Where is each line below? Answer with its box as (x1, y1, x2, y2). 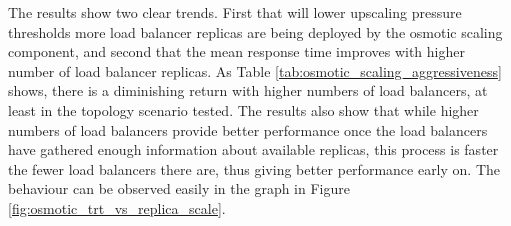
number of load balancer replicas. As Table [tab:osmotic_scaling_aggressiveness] (8, 60, 502, 81)
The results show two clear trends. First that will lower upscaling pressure (8, 2, 462, 22)
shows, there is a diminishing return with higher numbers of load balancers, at (8, 80, 488, 101)
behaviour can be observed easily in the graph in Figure (8, 178, 350, 199)
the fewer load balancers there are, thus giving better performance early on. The (8, 158, 501, 179)
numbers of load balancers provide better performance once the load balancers (8, 119, 488, 140)
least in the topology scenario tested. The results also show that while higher (8, 99, 479, 120)
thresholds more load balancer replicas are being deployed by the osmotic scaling (8, 21, 503, 42)
